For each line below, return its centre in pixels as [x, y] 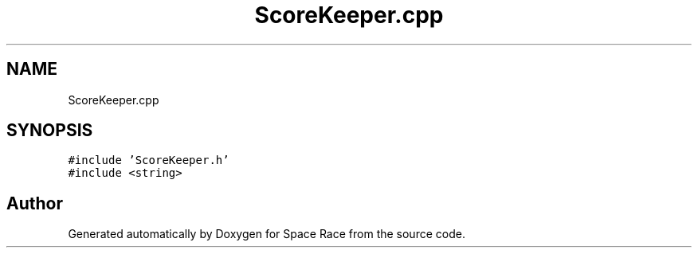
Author [35, 203]
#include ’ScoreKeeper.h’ [149, 160]
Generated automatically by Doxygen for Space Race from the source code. [267, 234]
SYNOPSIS [50, 131]
